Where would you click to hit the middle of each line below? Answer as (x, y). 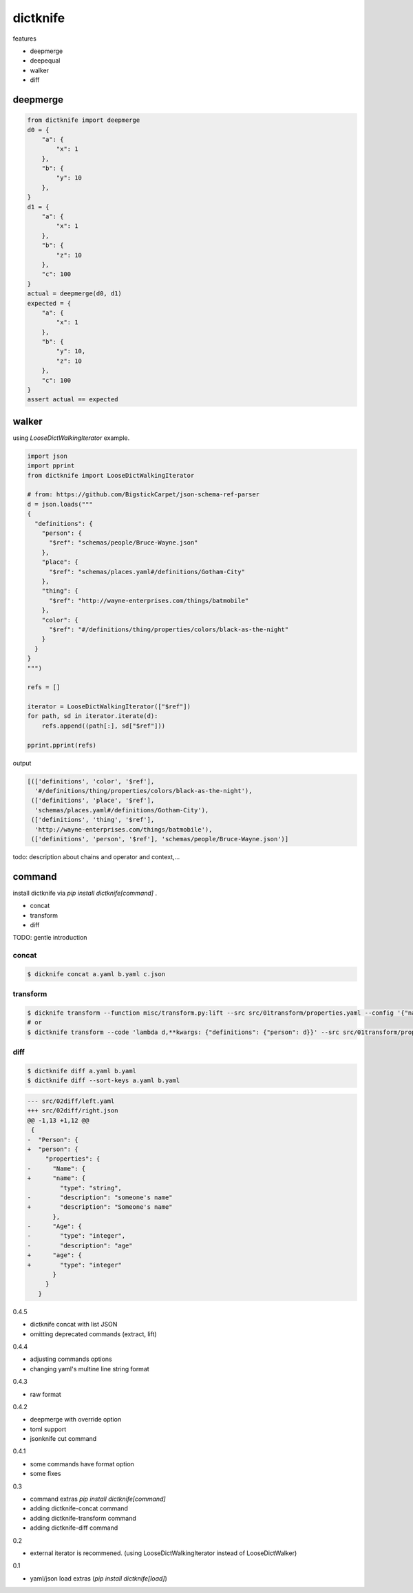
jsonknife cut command (63, 1439)
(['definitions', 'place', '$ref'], (93, 801)
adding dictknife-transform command (83, 1518)
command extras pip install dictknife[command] (98, 1499)
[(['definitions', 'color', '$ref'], (91, 781)
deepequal (45, 61)
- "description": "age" (80, 1245)
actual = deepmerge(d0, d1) (74, 294)
